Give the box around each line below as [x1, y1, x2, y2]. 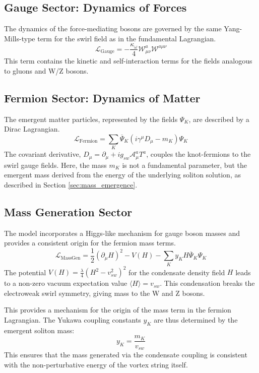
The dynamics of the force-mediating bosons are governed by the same [4, 23, 222, 34]
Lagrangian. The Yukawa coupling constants [4, 315, 141, 325]
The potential [4, 267, 46, 277]
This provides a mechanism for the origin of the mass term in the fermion [4, 304, 231, 315]
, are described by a [188, 113, 249, 124]
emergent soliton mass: [4, 325, 75, 335]
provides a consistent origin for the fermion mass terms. [4, 237, 176, 248]
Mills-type [4, 33, 35, 43]
